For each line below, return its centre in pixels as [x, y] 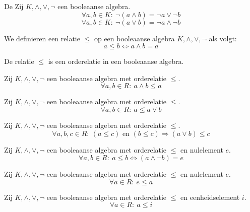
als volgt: [223, 38]
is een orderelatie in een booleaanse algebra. [116, 61]
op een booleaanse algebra [134, 38]
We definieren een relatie [42, 38]
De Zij [14, 6]
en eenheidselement [210, 197]
